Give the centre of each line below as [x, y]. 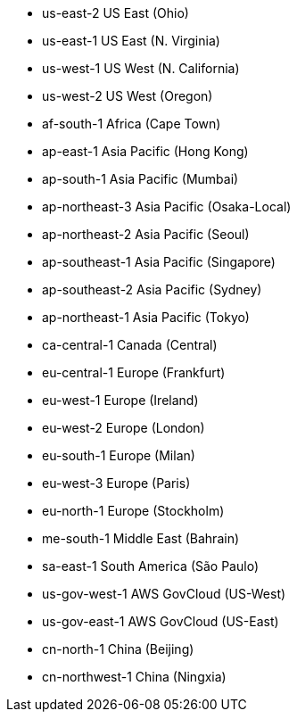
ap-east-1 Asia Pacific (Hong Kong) [145, 151]
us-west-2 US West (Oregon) [128, 96]
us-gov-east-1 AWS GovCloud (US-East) [161, 621]
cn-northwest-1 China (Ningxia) [134, 677]
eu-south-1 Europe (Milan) [119, 455]
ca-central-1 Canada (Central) [130, 345]
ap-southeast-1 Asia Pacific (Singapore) [159, 262]
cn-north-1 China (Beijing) [118, 649]
